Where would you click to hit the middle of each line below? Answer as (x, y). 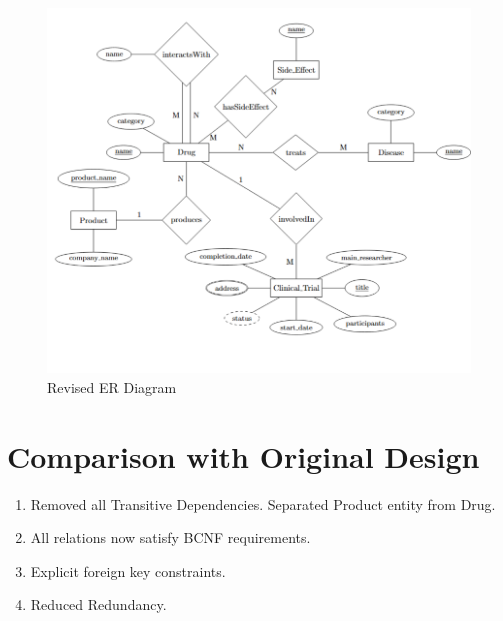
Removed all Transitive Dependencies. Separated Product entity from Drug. (263, 503)
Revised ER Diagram (112, 386)
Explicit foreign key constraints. (128, 570)
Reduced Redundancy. (98, 604)
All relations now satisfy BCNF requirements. (170, 537)
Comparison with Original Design (243, 455)
